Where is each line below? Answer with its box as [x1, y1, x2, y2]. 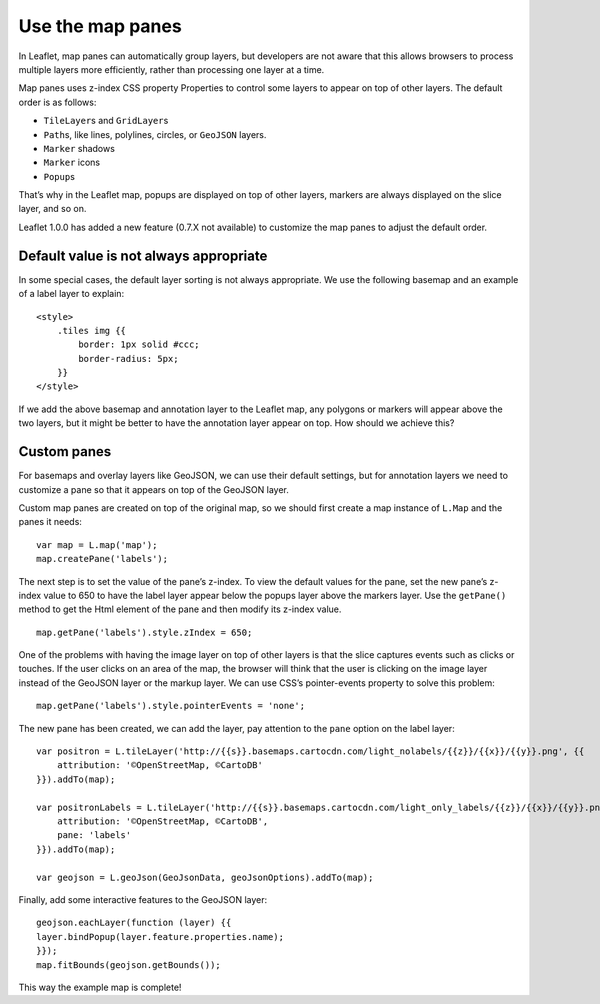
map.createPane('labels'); [36, 553, 169, 565]
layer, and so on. [18, 203, 87, 215]
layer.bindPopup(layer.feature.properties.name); [36, 931, 285, 942]
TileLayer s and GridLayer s [43, 115, 169, 127]
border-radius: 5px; [78, 353, 179, 364]
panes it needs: [18, 516, 82, 528]
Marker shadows [43, 142, 115, 154]
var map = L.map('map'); [36, 539, 158, 550]
